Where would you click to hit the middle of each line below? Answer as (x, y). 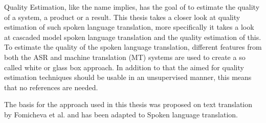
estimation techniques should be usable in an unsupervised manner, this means (128, 77)
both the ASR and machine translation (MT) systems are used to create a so (125, 57)
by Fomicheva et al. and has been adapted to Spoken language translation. (121, 114)
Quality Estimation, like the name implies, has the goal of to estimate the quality (132, 7)
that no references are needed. (51, 87)
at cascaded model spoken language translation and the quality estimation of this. (133, 37)
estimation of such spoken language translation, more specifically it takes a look (129, 27)
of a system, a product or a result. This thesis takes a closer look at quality (122, 17)
